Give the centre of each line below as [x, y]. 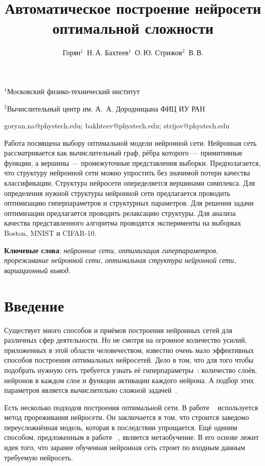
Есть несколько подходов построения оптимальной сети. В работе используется [131, 407]
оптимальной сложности [133, 28]
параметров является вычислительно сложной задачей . [91, 390]
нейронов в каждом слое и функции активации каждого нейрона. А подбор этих [129, 380]
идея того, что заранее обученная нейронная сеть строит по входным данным [125, 447]
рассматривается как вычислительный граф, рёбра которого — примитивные [123, 153]
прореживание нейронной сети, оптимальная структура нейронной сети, [120, 260]
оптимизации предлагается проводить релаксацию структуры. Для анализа [120, 213]
